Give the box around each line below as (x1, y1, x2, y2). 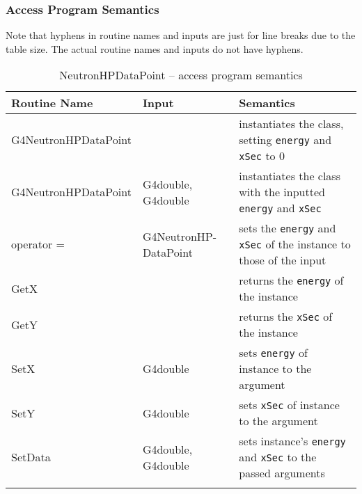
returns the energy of (239, 272, 344, 289)
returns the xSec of (239, 308, 333, 325)
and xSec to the (239, 449, 317, 465)
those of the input (239, 252, 326, 269)
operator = (11, 236, 65, 253)
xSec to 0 (239, 148, 285, 164)
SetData (11, 449, 51, 465)
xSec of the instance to (239, 236, 351, 253)
